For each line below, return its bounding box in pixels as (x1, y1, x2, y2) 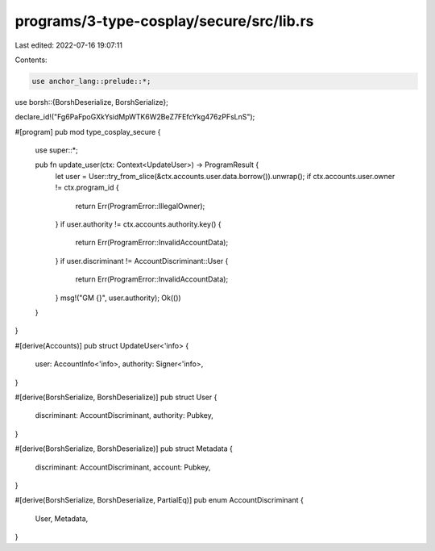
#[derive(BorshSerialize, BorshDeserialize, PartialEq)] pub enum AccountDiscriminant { (14, 495, 304, 505)
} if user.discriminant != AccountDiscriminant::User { (55, 256, 229, 265)
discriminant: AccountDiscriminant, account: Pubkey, (35, 462, 211, 472)
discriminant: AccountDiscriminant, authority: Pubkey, (35, 411, 213, 420)
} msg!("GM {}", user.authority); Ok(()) (55, 293, 181, 303)
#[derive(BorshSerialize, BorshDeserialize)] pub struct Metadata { (14, 444, 233, 453)
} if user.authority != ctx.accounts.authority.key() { (55, 219, 222, 229)
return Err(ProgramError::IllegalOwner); (75, 201, 205, 211)
